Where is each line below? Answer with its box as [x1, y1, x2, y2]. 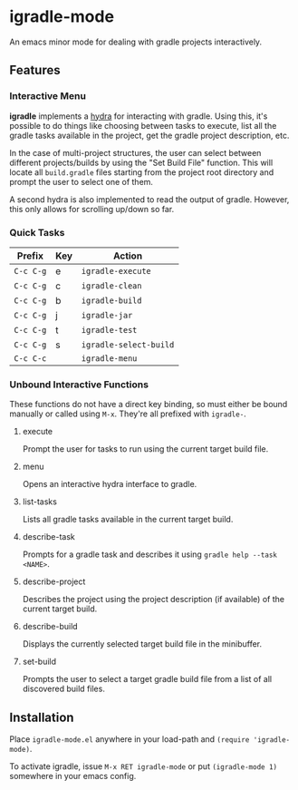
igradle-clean [81, 280, 142, 291]
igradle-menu [81, 353, 138, 364]
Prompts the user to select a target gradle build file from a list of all [22, 674, 273, 685]
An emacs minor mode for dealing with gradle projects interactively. [9, 36, 263, 47]
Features [9, 63, 61, 78]
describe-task [22, 532, 75, 542]
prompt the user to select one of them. [9, 176, 154, 187]
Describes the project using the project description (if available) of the [22, 594, 285, 605]
